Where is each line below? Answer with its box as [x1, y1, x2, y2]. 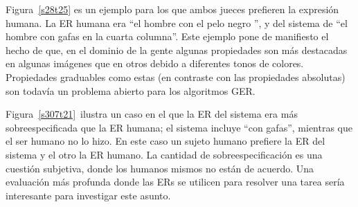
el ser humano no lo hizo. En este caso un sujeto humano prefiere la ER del [6, 134, 325, 148]
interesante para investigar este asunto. [6, 188, 171, 202]
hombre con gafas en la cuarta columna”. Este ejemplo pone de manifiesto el [6, 29, 329, 44]
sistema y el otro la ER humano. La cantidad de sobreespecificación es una [6, 147, 323, 161]
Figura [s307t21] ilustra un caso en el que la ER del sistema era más [6, 107, 298, 121]
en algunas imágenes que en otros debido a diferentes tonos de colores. [6, 56, 304, 71]
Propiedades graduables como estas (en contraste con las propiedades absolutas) [6, 69, 346, 84]
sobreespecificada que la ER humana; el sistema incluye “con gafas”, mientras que [6, 120, 352, 134]
